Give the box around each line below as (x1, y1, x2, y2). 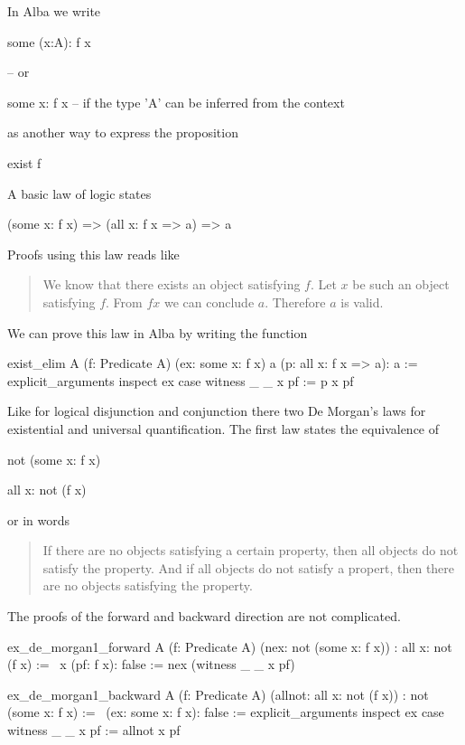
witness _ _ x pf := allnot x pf (7, 721, 181, 740)
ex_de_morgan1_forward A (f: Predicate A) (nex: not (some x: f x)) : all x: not (7, 637, 452, 655)
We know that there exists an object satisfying (42, 275, 301, 294)
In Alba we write (7, 2, 101, 20)
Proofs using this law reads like (7, 244, 180, 263)
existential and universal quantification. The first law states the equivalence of (7, 419, 440, 438)
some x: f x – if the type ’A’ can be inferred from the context (7, 92, 345, 111)
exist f (7, 153, 42, 172)
